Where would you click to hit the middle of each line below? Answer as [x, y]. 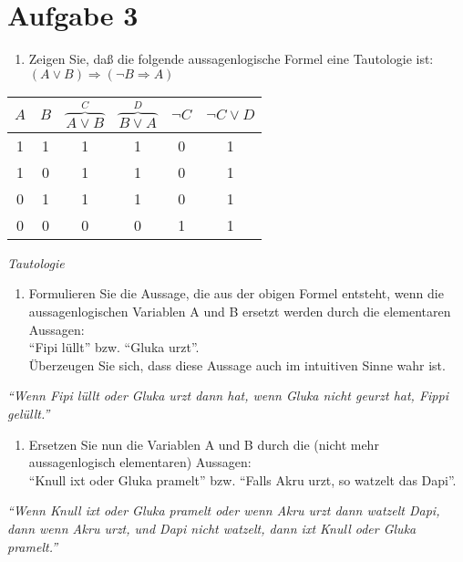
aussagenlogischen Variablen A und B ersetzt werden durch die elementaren [240, 311]
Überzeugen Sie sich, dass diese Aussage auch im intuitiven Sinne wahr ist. [237, 364]
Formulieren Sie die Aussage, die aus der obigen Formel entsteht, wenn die [236, 293]
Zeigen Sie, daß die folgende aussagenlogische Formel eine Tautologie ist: [231, 59]
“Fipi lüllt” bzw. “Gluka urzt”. [114, 347]
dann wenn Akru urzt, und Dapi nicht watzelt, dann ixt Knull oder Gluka [212, 528]
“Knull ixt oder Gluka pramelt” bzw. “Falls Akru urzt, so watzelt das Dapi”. [242, 479]
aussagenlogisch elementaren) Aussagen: [140, 462]
